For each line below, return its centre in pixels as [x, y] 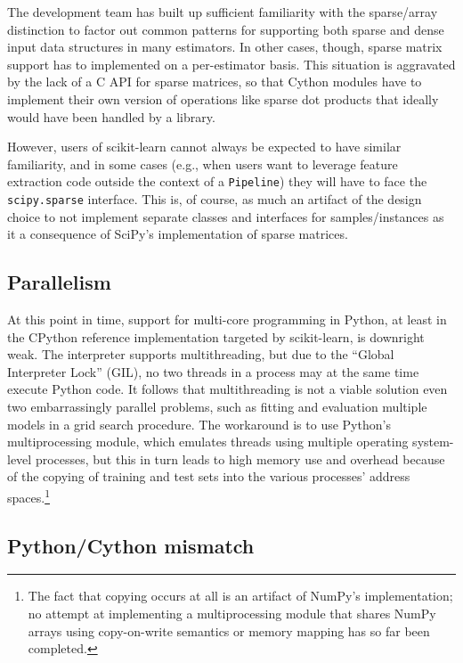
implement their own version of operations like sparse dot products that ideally [223, 98]
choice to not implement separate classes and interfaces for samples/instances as [226, 216]
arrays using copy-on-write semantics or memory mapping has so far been [229, 630]
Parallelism [59, 282]
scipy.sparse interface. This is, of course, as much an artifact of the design [215, 199]
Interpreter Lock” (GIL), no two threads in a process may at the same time [213, 371]
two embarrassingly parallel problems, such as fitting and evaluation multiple [217, 407]
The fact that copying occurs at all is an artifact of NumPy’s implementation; [240, 596]
